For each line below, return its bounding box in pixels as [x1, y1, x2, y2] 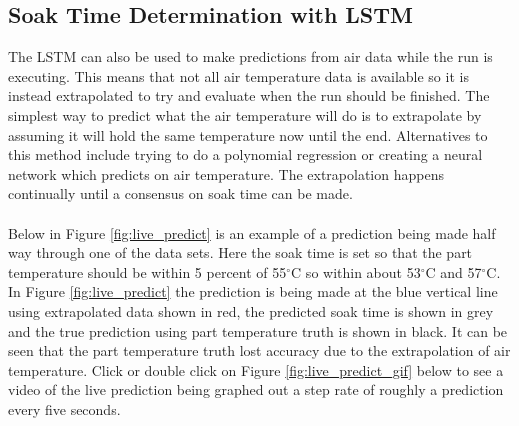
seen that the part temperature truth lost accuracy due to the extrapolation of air [8, 340, 511, 361]
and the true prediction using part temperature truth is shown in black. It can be [8, 320, 508, 341]
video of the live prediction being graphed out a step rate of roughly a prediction [8, 379, 504, 400]
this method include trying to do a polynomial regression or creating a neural [8, 144, 483, 165]
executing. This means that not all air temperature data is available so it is [8, 65, 469, 86]
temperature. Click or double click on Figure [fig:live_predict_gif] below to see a [8, 359, 504, 380]
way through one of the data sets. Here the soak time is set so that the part [8, 242, 473, 263]
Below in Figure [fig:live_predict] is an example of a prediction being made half [8, 222, 496, 243]
